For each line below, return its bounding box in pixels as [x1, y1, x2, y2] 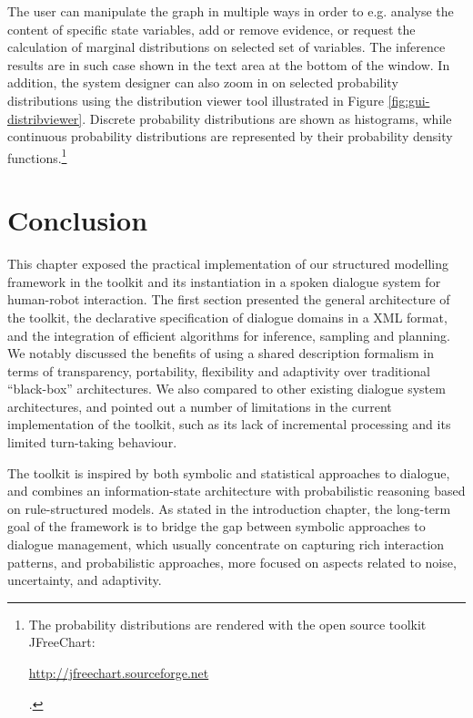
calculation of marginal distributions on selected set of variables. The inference [7, 37, 446, 56]
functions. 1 [7, 145, 67, 167]
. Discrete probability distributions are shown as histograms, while [82, 108, 452, 128]
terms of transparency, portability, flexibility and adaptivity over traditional [7, 361, 430, 380]
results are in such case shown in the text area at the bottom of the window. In [7, 55, 450, 74]
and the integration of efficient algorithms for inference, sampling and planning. [7, 325, 450, 344]
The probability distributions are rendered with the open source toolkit [28, 614, 427, 633]
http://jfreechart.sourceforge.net [28, 663, 209, 682]
